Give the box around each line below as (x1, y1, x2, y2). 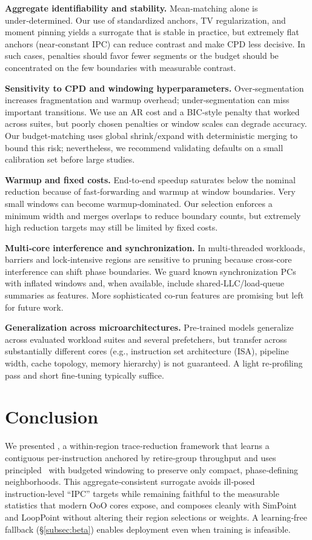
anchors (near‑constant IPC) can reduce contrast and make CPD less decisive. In (5, 37, 305, 50)
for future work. (5, 300, 64, 313)
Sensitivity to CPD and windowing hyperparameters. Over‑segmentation (5, 81, 304, 94)
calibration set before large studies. (5, 153, 135, 166)
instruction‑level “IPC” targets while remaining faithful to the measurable (5, 487, 279, 499)
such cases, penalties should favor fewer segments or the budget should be (5, 49, 279, 62)
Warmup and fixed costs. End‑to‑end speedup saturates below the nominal (5, 173, 296, 186)
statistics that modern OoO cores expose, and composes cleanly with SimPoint (5, 499, 297, 511)
